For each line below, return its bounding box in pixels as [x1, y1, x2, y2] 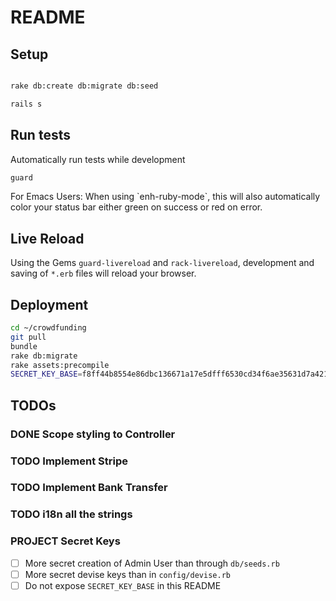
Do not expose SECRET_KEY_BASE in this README [24, 579, 222, 591]
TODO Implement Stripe [10, 454, 128, 468]
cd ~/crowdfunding [10, 323, 87, 333]
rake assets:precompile [10, 360, 110, 370]
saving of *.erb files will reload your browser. [10, 267, 197, 280]
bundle [10, 341, 38, 351]
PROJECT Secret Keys [10, 534, 121, 548]
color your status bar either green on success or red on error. [10, 201, 263, 213]
